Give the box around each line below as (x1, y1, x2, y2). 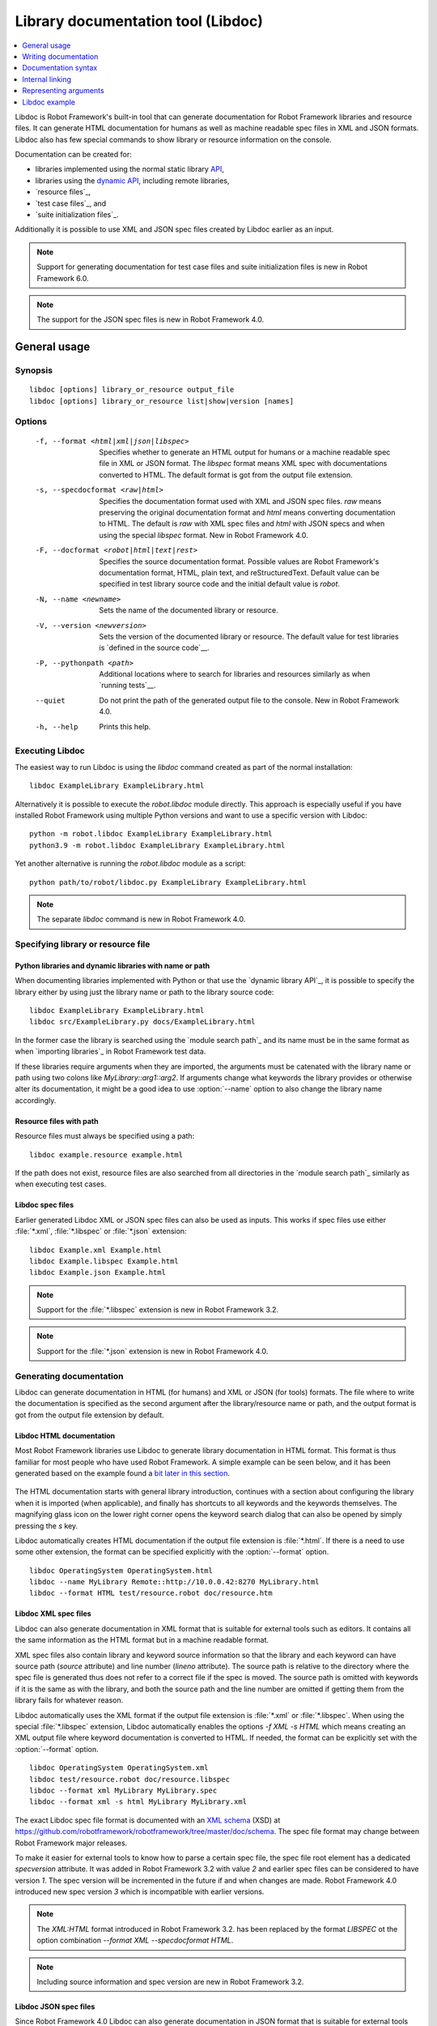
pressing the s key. (15, 1520, 78, 1531)
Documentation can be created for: (15, 150, 133, 160)
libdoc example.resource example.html (29, 1150, 184, 1159)
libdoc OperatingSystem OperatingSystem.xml (29, 1763, 210, 1772)
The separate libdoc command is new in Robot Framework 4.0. (36, 914, 246, 924)
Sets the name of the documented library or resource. (99, 605, 278, 615)
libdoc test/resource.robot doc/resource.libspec (29, 1775, 231, 1784)
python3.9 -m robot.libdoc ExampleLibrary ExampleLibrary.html (29, 840, 286, 850)
